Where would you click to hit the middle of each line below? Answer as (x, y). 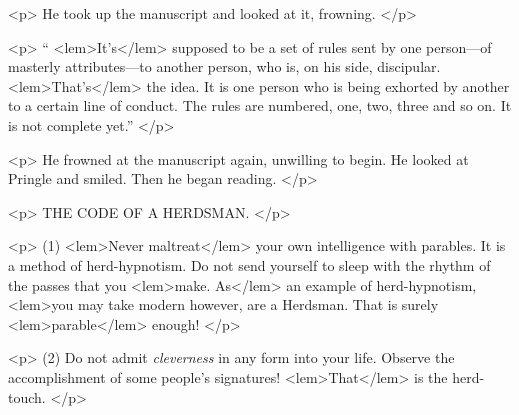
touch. (27, 396)
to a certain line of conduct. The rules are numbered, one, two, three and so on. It (260, 105)
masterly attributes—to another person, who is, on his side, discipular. (224, 66)
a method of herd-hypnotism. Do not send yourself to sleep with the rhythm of (249, 264)
